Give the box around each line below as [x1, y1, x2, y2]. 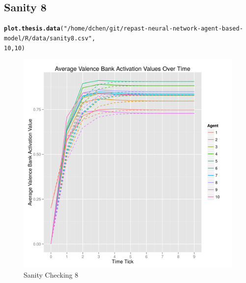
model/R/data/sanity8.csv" [4, 34, 92, 42]
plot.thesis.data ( [4, 25, 64, 32]
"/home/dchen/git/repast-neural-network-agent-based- [63, 25, 243, 32]
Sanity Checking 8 [24, 269, 79, 280]
